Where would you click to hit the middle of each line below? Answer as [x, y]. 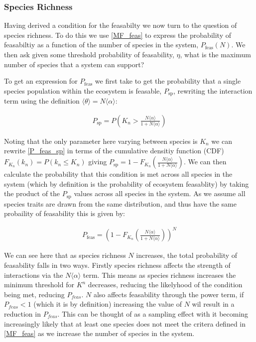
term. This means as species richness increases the [159, 275]
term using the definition [42, 101]
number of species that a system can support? [74, 64]
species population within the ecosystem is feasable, [83, 90]
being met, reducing [34, 294]
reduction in [22, 313]
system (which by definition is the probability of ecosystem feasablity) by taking [127, 183]
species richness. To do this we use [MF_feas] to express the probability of [118, 35]
